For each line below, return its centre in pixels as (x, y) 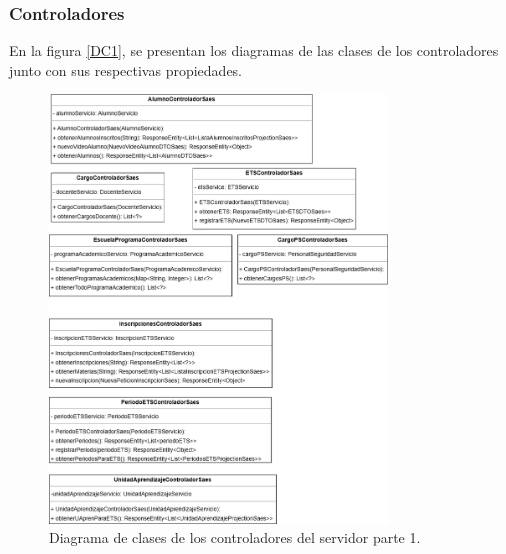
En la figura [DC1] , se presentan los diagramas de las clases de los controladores (254, 50)
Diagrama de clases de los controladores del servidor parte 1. (235, 537)
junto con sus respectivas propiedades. (126, 69)
